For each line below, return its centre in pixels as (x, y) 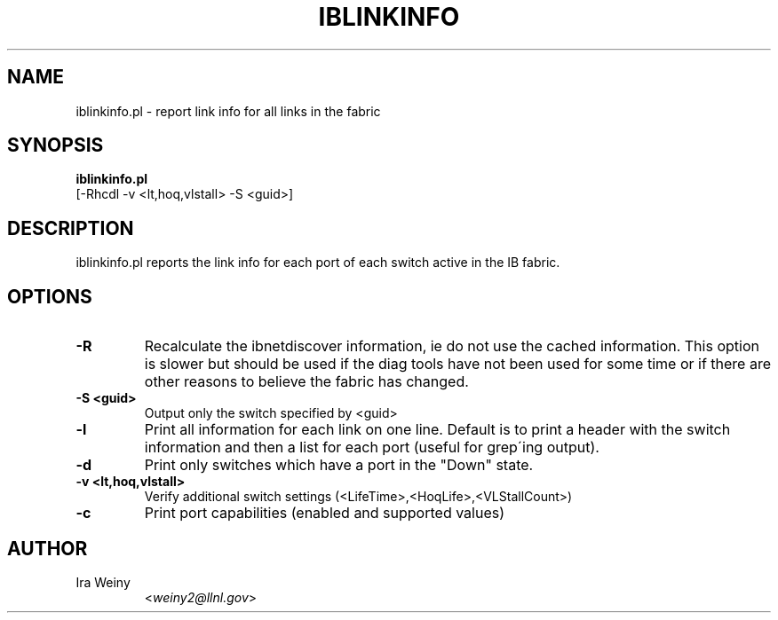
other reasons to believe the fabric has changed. (306, 382)
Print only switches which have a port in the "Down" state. (339, 465)
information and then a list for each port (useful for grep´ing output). (372, 447)
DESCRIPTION (71, 228)
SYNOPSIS (56, 145)
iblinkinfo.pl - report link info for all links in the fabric (228, 111)
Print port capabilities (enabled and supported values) (325, 513)
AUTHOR (48, 548)
